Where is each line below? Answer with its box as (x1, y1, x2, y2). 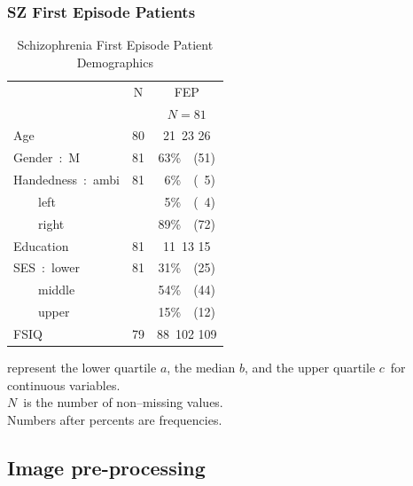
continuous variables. (7, 375, 121, 394)
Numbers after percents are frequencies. (7, 410, 222, 428)
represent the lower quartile (7, 358, 157, 377)
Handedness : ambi (13, 170, 120, 189)
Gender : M (13, 148, 81, 167)
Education (13, 236, 69, 255)
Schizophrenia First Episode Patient (17, 35, 214, 54)
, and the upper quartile (244, 358, 376, 377)
